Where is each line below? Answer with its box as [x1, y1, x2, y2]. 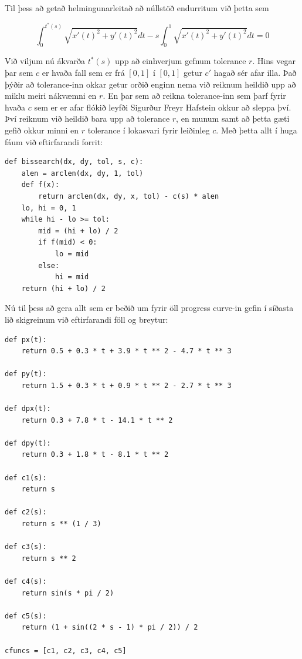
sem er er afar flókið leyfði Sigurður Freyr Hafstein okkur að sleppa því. [34, 101, 291, 113]
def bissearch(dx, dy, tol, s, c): [5, 158, 144, 166]
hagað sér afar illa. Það [213, 66, 297, 79]
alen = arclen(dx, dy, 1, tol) [21, 169, 144, 178]
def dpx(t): [5, 404, 51, 413]
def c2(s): [5, 508, 47, 517]
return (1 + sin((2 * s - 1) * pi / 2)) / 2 [21, 623, 198, 632]
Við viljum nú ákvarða [5, 55, 85, 67]
